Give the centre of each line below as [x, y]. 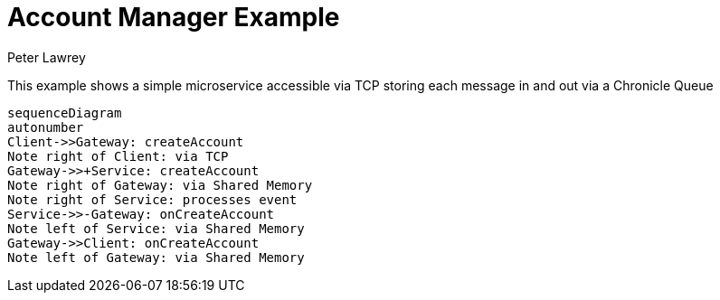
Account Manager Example [174, 17]
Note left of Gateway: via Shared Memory [156, 257]
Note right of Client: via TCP [118, 156]
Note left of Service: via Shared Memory [156, 228]
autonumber [46, 127]
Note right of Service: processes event [152, 199]
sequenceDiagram [65, 112]
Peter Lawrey [47, 57]
